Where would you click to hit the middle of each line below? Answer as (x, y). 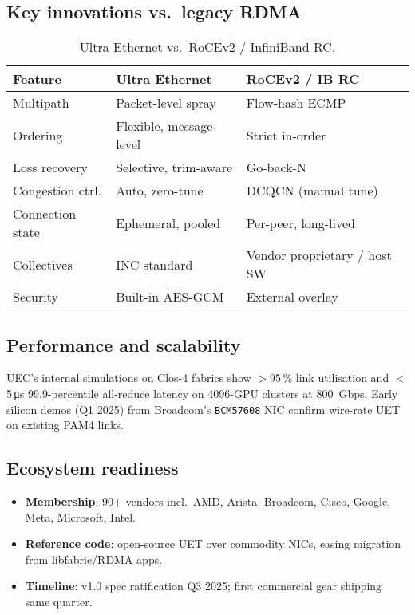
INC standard (154, 264)
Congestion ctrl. (57, 191)
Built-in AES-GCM (170, 297)
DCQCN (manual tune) (312, 191)
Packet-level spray (166, 103)
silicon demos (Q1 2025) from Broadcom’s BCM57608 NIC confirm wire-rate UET (204, 409)
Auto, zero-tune (160, 191)
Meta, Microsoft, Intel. (80, 516)
